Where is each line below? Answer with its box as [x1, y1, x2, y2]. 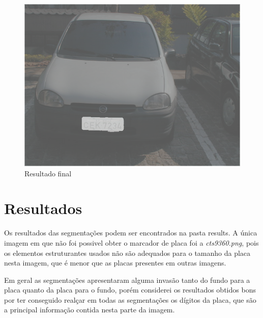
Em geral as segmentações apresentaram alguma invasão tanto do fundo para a [4, 274, 250, 285]
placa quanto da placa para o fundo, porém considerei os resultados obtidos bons [4, 284, 256, 295]
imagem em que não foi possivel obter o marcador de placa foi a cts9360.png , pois [4, 237, 259, 248]
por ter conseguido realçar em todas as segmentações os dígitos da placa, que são [4, 294, 256, 305]
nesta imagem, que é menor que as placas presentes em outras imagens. [4, 257, 226, 268]
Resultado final [24, 168, 72, 178]
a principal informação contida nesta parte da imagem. [4, 304, 175, 315]
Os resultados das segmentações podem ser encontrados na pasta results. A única [4, 227, 257, 238]
